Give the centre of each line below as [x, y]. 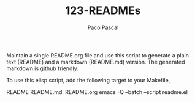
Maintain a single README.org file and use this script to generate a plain [97, 55]
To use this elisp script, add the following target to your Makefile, [88, 80]
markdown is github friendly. [42, 68]
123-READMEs [103, 11]
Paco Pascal [103, 27]
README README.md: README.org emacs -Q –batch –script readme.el [97, 92]
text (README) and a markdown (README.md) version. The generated [96, 62]
